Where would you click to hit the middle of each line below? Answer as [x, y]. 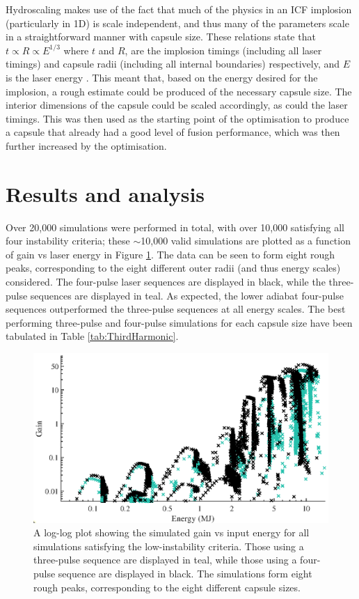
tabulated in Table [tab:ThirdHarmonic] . [92, 336]
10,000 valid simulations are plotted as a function [246, 241]
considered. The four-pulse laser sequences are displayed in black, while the [166, 282]
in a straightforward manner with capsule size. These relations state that [161, 37]
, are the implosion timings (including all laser [223, 50]
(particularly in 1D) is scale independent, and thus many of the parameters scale [177, 23]
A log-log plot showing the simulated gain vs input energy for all [171, 532]
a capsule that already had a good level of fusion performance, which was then [173, 132]
